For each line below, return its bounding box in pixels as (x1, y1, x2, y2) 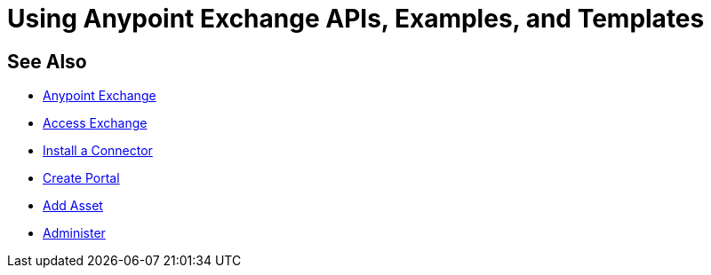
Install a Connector (43, 143, 153, 159)
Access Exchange (43, 115, 148, 131)
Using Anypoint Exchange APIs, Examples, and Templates (7, 4, 705, 34)
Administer (43, 225, 106, 241)
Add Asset (43, 198, 103, 214)
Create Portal (43, 170, 120, 186)
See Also (7, 50, 87, 73)
